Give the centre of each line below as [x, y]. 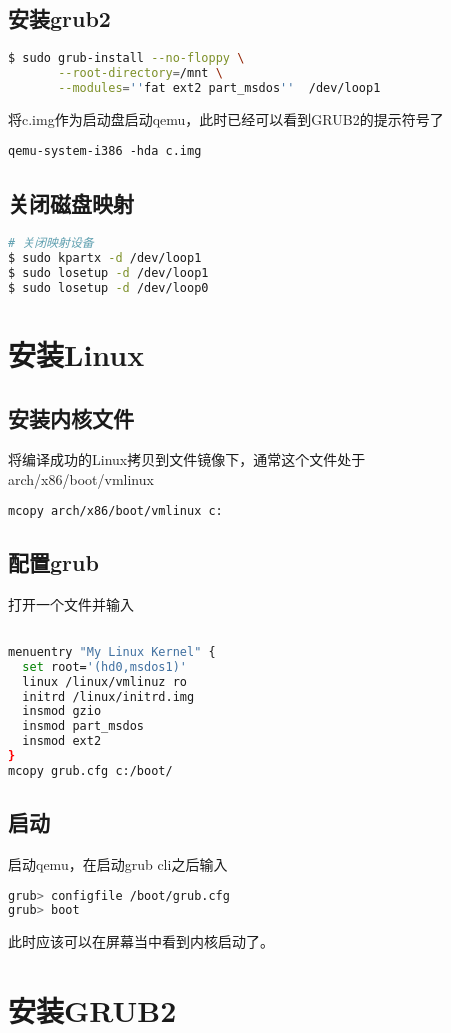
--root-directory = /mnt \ [140, 73]
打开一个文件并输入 [71, 603]
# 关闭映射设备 [51, 243]
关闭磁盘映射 [71, 203]
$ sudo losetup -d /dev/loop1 [108, 273]
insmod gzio [62, 711]
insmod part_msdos [83, 726]
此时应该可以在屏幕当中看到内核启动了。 [141, 941]
